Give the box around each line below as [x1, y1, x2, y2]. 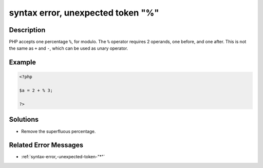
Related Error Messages [9, 141, 84, 149]
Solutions [9, 115, 39, 124]
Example [9, 58, 36, 67]
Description [9, 26, 46, 34]
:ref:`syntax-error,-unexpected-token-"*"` [21, 154, 105, 160]
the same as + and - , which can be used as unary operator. [9, 45, 129, 51]
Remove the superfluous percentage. [21, 128, 96, 134]
